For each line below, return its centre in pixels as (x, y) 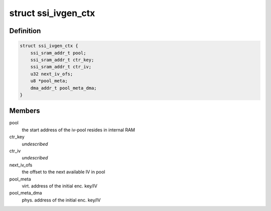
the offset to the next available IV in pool (63, 172)
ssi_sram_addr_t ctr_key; (62, 60)
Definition (25, 31)
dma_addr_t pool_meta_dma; (64, 88)
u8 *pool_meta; (49, 81)
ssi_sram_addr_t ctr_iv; (61, 67)
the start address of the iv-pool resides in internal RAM (79, 130)
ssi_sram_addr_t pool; (58, 53)
